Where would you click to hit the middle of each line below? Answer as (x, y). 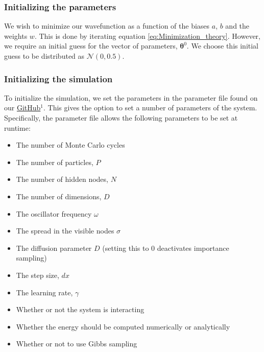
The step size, (38, 275)
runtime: (17, 127)
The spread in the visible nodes (65, 231)
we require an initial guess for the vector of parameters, (91, 46)
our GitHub (22, 108)
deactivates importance (193, 248)
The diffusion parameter (54, 248)
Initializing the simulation (58, 78)
